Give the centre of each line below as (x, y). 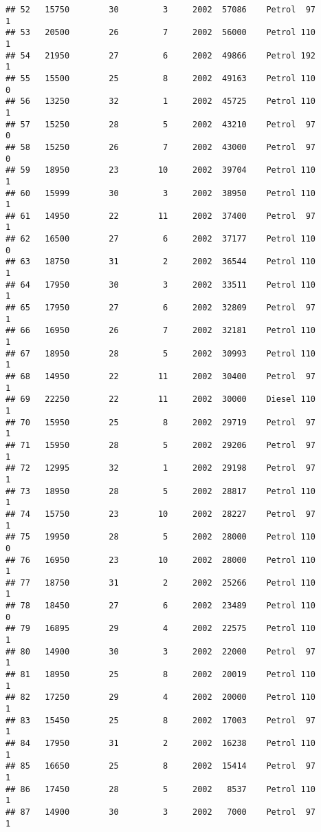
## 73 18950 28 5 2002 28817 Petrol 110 (161, 491)
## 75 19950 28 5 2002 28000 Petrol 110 (161, 537)
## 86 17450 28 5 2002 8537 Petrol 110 (161, 789)
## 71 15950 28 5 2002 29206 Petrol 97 (161, 445)
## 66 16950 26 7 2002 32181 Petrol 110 (161, 331)
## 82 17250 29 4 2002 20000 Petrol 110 (161, 697)
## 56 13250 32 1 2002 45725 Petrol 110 (161, 102)
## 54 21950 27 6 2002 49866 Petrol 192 (161, 55)
